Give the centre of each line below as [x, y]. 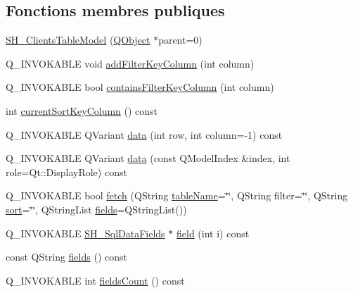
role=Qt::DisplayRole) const [66, 172]
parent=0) [180, 40]
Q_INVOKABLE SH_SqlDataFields [85, 233]
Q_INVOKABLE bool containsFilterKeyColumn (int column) [140, 87]
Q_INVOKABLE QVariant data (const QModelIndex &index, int [148, 158]
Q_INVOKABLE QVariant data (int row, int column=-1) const [144, 134]
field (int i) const [213, 233]
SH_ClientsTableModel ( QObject [78, 40]
